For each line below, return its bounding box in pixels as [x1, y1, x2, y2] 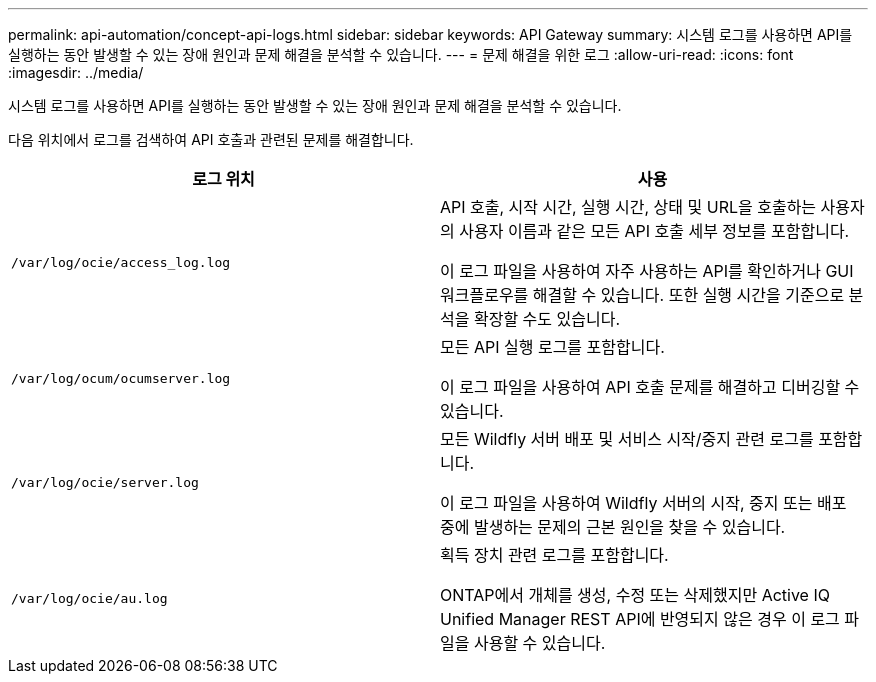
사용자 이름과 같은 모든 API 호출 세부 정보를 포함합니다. [459, 221, 850, 241]
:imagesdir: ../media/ [8, 64, 144, 81]
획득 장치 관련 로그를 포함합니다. [440, 545, 669, 565]
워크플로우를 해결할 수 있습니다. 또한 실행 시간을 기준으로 [440, 285, 845, 305]
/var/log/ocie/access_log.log [11, 254, 231, 270]
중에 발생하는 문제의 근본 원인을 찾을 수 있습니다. [440, 517, 786, 537]
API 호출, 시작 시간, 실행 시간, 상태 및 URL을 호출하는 [440, 197, 817, 217]
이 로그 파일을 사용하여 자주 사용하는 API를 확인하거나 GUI [440, 261, 854, 281]
